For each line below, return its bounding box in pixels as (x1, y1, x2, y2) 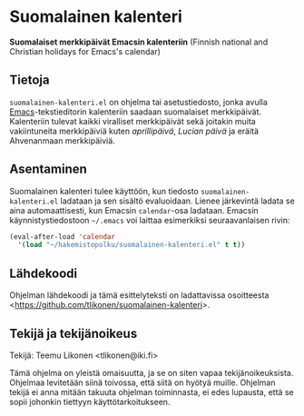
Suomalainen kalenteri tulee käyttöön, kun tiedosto (9, 185, 200, 196)
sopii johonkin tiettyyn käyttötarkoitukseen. (9, 396, 171, 407)
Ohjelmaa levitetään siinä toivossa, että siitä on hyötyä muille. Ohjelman (9, 377, 276, 388)
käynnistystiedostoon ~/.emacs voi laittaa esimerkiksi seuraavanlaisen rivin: (9, 214, 290, 225)
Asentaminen (9, 162, 88, 177)
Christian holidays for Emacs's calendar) (9, 45, 162, 56)
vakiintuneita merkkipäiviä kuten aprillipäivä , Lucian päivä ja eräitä (9, 125, 260, 136)
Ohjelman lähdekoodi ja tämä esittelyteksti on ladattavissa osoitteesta (9, 290, 270, 301)
